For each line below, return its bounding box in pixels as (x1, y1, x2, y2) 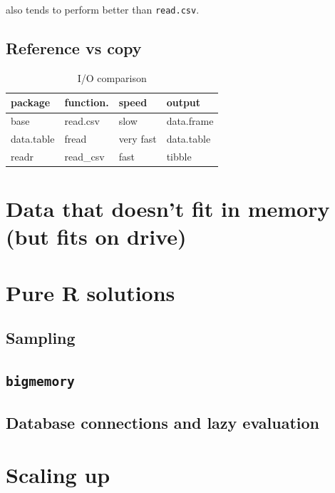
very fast (118, 131, 157, 146)
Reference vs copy (6, 37, 142, 59)
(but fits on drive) (6, 222, 187, 251)
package (11, 95, 51, 110)
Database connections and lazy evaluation (6, 411, 320, 433)
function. (64, 95, 109, 110)
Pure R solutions (6, 278, 175, 307)
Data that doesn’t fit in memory (6, 194, 330, 223)
